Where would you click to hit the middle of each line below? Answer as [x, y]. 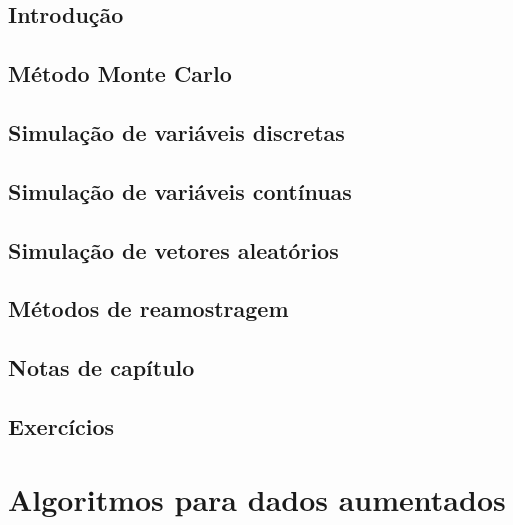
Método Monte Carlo [120, 73]
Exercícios [61, 425]
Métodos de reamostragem [148, 308]
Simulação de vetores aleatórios [173, 249]
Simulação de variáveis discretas [176, 131]
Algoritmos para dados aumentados [257, 499]
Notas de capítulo [101, 367]
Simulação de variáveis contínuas [180, 190]
